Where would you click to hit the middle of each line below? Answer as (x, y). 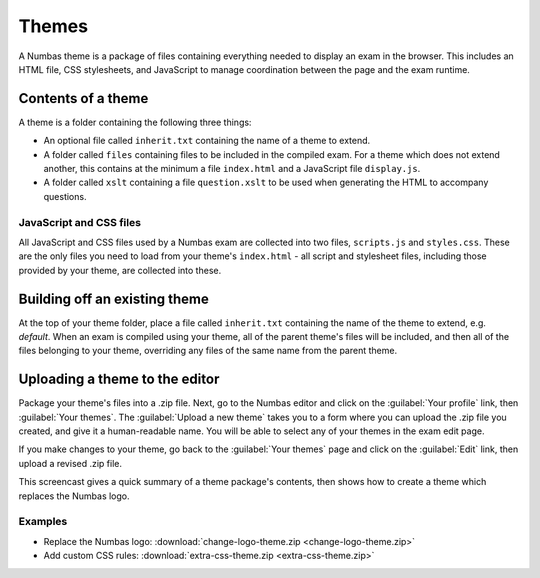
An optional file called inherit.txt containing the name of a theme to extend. (207, 141)
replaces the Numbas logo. (74, 496)
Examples (43, 522)
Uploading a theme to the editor (119, 379)
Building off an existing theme (113, 298)
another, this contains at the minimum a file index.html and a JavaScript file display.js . (232, 169)
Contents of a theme (83, 98)
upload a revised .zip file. (70, 463)
